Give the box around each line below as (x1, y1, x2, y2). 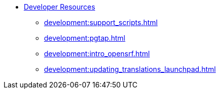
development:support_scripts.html (44, 18, 158, 27)
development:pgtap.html (44, 34, 125, 42)
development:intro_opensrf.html (44, 49, 150, 58)
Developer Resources (24, 3, 96, 11)
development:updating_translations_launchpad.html (44, 65, 216, 73)
